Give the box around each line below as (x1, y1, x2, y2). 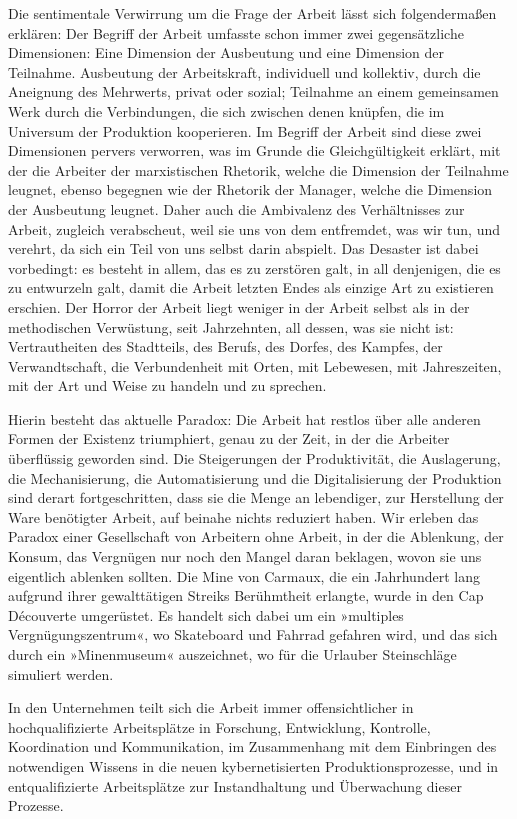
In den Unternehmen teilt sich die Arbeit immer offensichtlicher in (8, 697, 414, 718)
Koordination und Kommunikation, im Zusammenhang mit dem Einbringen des (8, 736, 497, 757)
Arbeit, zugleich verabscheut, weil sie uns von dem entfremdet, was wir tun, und (8, 218, 500, 239)
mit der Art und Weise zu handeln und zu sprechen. (8, 375, 327, 396)
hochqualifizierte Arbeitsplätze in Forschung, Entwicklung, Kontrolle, (8, 716, 431, 737)
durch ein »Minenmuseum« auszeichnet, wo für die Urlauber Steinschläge (8, 644, 457, 664)
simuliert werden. (8, 663, 114, 684)
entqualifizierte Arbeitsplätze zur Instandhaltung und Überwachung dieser (8, 775, 462, 796)
